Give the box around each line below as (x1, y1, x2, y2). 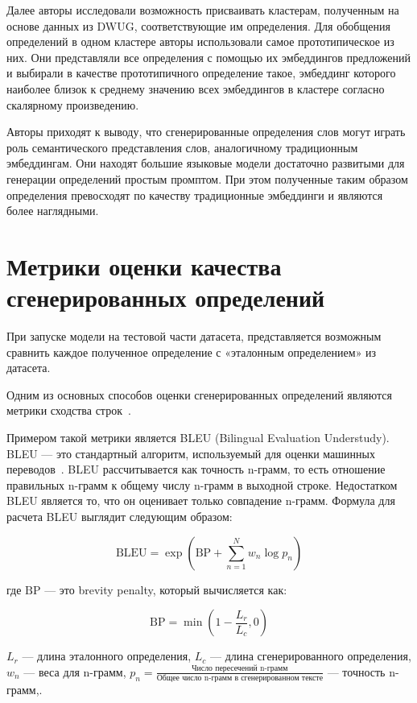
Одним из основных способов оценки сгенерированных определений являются (6, 386, 392, 403)
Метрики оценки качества (6, 249, 282, 282)
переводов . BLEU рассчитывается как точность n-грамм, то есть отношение (6, 461, 386, 478)
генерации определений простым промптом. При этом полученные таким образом (6, 170, 408, 187)
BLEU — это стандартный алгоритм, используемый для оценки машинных (6, 445, 375, 461)
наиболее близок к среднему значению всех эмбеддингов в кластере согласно (6, 80, 385, 97)
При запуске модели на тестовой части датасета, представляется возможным (6, 328, 382, 345)
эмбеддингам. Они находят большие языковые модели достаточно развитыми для (6, 155, 405, 172)
